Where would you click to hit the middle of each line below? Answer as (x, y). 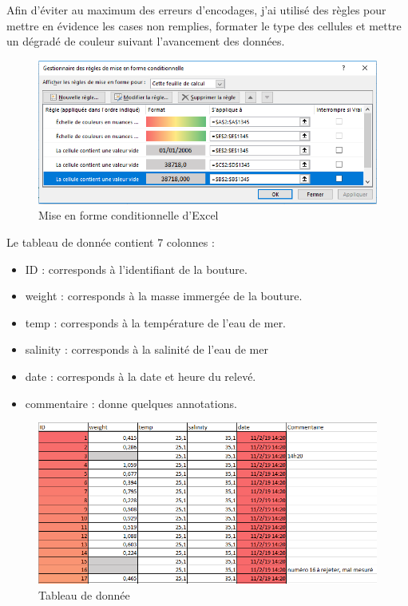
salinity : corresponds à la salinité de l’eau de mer (147, 349)
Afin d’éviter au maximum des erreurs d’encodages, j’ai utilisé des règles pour (196, 10)
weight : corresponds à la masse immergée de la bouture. (164, 296)
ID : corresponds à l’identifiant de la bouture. (136, 269)
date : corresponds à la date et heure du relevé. (141, 376)
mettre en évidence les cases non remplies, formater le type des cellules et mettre (204, 25)
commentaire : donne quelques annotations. (131, 403)
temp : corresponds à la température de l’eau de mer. (156, 322)
